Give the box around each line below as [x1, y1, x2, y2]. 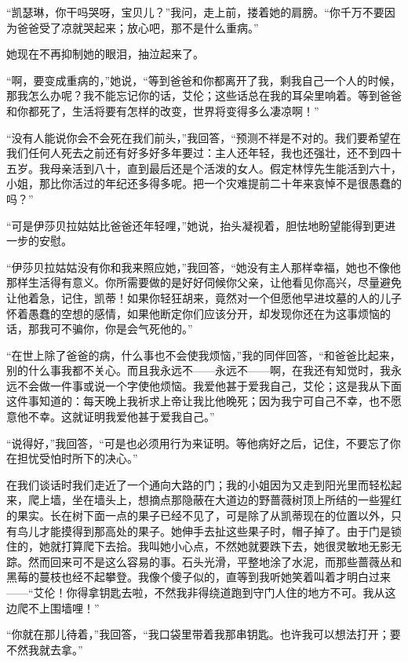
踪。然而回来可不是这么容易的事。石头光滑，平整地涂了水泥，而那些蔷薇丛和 [6, 553, 402, 569]
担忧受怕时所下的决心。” [16, 450, 138, 466]
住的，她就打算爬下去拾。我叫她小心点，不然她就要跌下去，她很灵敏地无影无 [6, 538, 402, 554]
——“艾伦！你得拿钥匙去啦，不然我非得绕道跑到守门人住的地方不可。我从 [6, 584, 385, 600]
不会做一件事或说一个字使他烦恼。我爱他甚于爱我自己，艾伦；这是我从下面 [16, 377, 402, 393]
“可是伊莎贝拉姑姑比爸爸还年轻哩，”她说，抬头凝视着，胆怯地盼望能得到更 [6, 217, 385, 233]
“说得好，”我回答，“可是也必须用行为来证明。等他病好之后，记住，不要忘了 [6, 434, 390, 451]
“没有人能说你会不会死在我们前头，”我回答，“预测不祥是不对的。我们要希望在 [6, 129, 401, 145]
